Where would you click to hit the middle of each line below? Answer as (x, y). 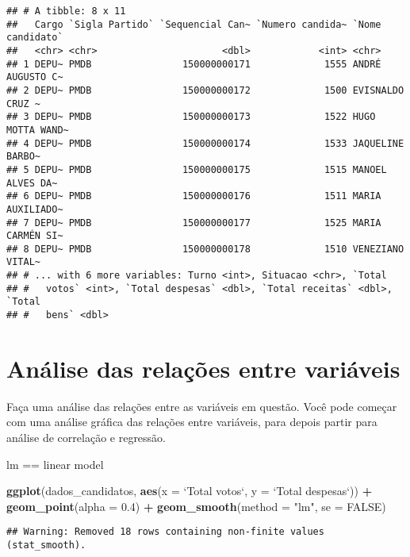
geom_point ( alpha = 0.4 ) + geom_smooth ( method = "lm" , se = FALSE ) (196, 506)
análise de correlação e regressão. (86, 438)
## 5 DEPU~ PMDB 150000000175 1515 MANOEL (197, 169)
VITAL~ (23, 262)
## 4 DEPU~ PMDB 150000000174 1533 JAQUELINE (205, 143)
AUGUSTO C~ (35, 77)
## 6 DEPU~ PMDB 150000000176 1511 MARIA (194, 196)
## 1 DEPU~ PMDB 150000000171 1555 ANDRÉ (194, 64)
